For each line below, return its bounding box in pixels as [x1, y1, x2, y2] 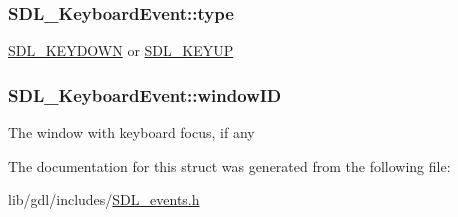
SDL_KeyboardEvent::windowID [8, 82, 282, 107]
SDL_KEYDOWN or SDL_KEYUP [8, 40, 234, 61]
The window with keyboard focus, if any [8, 122, 255, 143]
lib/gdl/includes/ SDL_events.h [8, 189, 200, 210]
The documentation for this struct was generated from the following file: [8, 155, 451, 176]
